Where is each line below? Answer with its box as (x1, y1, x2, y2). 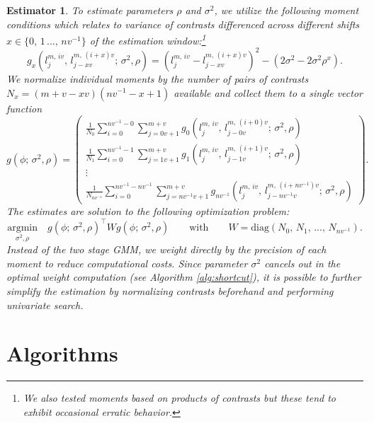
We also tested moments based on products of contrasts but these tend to (23, 390, 336, 405)
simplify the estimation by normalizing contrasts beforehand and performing (6, 283, 334, 298)
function (6, 100, 42, 115)
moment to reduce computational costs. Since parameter (6, 255, 248, 270)
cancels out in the (264, 255, 341, 270)
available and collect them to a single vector (174, 85, 363, 100)
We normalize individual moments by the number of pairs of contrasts (6, 71, 309, 86)
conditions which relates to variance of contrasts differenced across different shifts (6, 16, 360, 31)
